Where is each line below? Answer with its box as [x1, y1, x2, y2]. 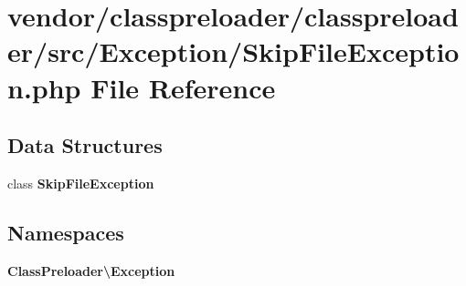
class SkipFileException [7, 173, 154, 192]
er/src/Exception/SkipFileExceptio [7, 33, 460, 70]
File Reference [90, 68, 276, 106]
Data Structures [7, 131, 163, 159]
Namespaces [7, 218, 124, 246]
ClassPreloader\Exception [7, 260, 175, 280]
